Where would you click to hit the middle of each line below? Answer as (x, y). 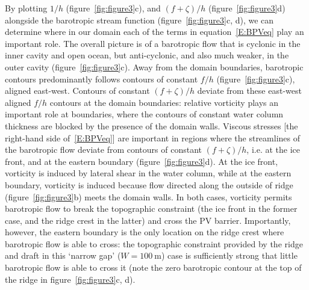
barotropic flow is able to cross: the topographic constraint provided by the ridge (154, 243)
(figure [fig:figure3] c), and (113, 8)
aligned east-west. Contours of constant (77, 91)
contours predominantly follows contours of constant (101, 79)
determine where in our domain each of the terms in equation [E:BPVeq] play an (154, 32)
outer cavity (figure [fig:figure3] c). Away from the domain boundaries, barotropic (154, 66)
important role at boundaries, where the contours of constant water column (144, 114)
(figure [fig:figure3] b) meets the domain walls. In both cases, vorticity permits (148, 196)
